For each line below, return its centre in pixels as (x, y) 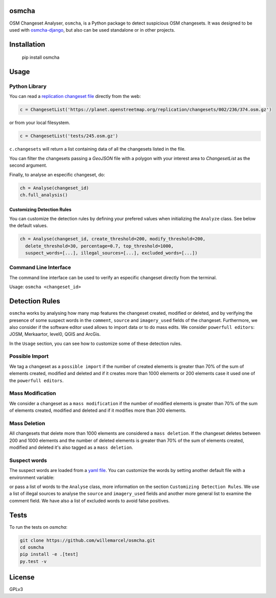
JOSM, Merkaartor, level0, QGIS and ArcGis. (55, 334)
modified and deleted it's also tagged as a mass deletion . (71, 447)
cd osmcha (32, 548)
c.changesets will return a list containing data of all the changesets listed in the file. (98, 149)
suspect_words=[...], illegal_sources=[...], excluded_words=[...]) (112, 253)
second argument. (28, 165)
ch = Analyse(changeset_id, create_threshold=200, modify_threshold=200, (113, 239)
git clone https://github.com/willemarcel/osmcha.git (87, 540)
